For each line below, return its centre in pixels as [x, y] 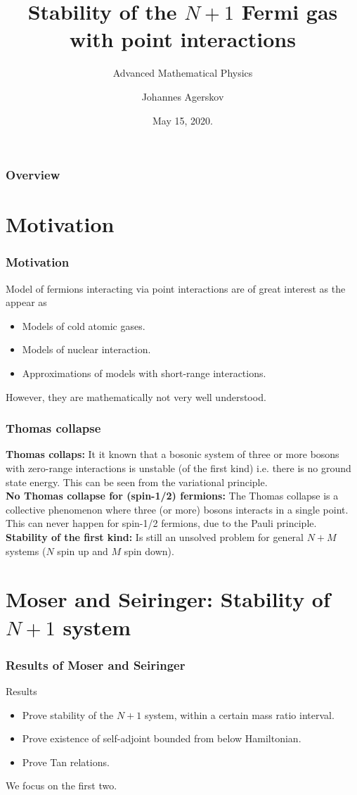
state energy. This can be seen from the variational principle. [137, 482]
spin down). [149, 551]
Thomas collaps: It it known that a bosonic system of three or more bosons [173, 454]
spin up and [83, 551]
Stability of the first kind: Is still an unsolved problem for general [155, 536]
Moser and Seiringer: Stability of [168, 599]
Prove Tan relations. [66, 762]
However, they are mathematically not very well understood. [136, 396]
